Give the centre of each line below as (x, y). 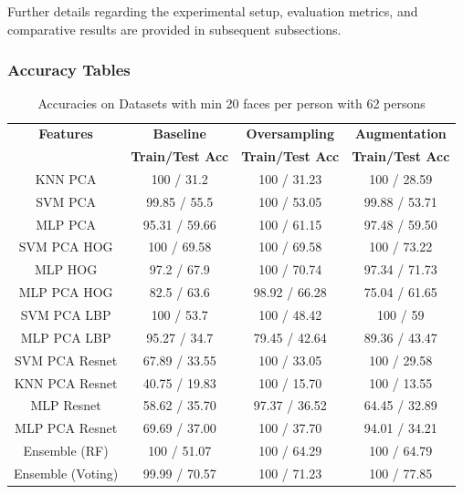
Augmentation (400, 134)
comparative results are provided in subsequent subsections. (174, 29)
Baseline (179, 134)
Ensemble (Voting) (66, 473)
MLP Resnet (66, 405)
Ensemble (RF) (66, 451)
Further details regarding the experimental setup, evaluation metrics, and (213, 11)
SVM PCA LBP (66, 314)
